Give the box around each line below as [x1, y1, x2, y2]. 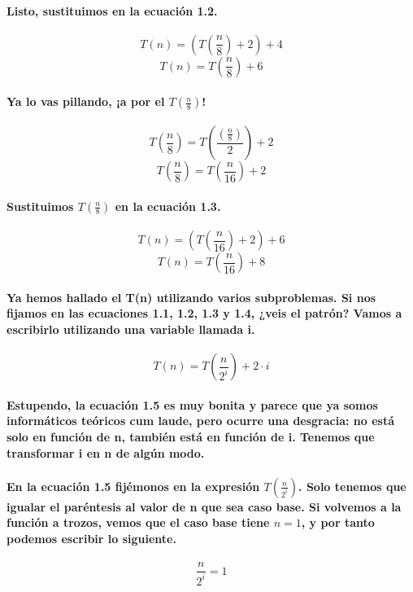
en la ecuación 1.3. [115, 197, 221, 214]
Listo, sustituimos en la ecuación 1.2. [7, 2, 218, 19]
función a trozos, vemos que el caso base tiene [7, 514, 270, 531]
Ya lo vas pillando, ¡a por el [7, 93, 165, 110]
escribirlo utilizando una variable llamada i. [7, 320, 255, 337]
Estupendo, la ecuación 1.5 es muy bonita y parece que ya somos [7, 396, 378, 413]
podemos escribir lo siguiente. [7, 529, 176, 546]
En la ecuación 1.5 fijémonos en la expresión [7, 477, 260, 494]
